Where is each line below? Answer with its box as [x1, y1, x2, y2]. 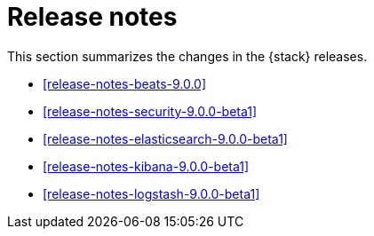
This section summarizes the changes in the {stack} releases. [7, 48, 368, 64]
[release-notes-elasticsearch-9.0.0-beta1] [43, 130, 288, 146]
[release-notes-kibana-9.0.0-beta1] [43, 158, 250, 174]
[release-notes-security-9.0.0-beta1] [43, 103, 258, 119]
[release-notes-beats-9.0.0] [43, 75, 207, 91]
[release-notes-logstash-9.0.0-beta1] [43, 185, 260, 201]
